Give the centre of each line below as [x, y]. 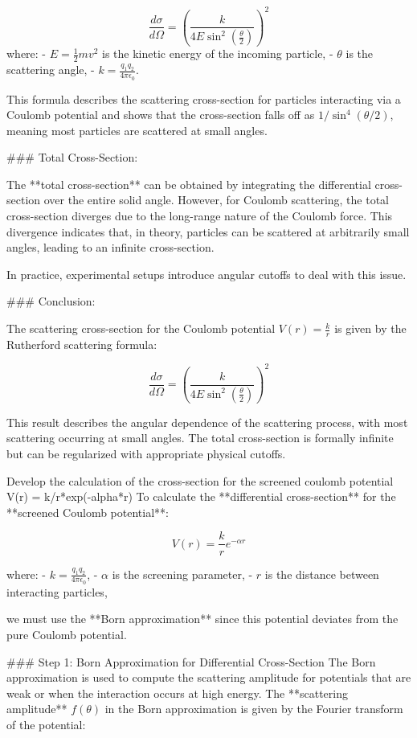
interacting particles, [57, 591]
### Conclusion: [51, 301]
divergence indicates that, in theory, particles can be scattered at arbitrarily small [208, 231]
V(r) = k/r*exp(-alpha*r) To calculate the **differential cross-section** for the [201, 496]
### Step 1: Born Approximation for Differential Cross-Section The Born [191, 661]
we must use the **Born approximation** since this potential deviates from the [202, 619]
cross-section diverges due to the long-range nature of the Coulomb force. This [200, 216]
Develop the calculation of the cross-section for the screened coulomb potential [200, 480]
